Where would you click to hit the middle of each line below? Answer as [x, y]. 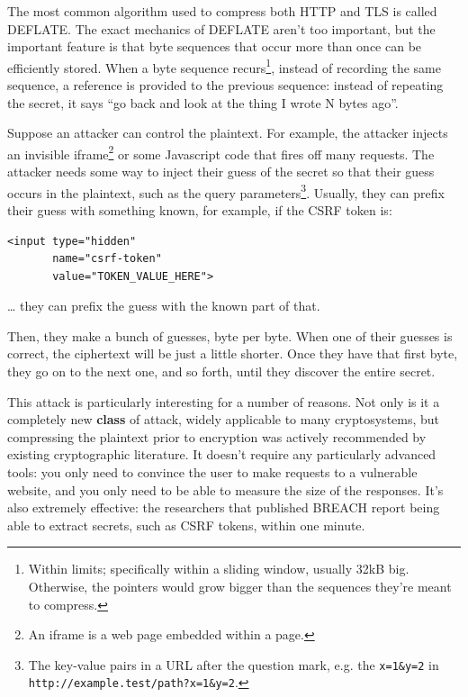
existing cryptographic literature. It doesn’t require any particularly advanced [222, 454]
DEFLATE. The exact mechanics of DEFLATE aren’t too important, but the [221, 28]
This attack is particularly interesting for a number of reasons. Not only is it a [224, 401]
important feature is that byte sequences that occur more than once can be [215, 46]
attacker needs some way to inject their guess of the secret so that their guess [221, 172]
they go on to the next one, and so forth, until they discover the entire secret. [221, 371]
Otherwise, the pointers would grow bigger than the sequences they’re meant [240, 586]
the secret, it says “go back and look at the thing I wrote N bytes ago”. [203, 102]
